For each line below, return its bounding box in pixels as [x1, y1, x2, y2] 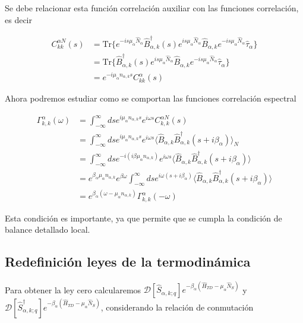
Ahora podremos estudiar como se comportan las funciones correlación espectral [5, 92, 296, 104]
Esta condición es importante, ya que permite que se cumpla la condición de [5, 211, 282, 224]
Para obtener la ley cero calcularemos [5, 283, 141, 296]
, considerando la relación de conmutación [100, 300, 254, 313]
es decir [5, 13, 32, 26]
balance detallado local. [5, 223, 90, 236]
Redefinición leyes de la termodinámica [5, 252, 251, 271]
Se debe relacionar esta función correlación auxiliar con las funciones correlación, [5, 2, 299, 14]
